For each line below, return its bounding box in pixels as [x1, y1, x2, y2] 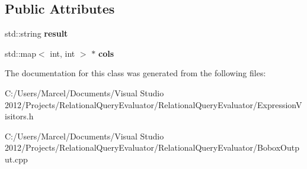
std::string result [5, 27, 68, 40]
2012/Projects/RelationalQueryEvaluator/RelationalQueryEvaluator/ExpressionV [5, 98, 302, 110]
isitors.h [5, 110, 34, 122]
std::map [5, 47, 36, 59]
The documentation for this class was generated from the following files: [5, 67, 266, 79]
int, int [50, 47, 75, 59]
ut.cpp [5, 152, 28, 165]
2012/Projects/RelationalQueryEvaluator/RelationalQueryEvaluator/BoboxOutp [5, 141, 299, 154]
